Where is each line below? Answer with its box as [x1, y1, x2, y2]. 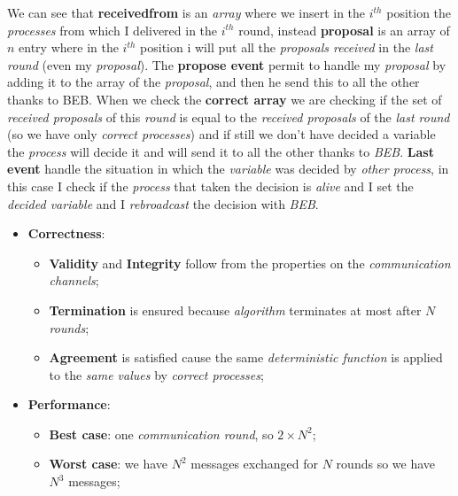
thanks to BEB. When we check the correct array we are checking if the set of [7, 89, 442, 108]
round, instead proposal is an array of [238, 20, 450, 39]
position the [386, 4, 452, 21]
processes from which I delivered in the [7, 20, 218, 39]
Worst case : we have [49, 454, 168, 473]
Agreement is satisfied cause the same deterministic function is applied [49, 348, 443, 367]
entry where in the [19, 38, 119, 57]
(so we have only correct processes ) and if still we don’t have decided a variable [7, 125, 436, 143]
